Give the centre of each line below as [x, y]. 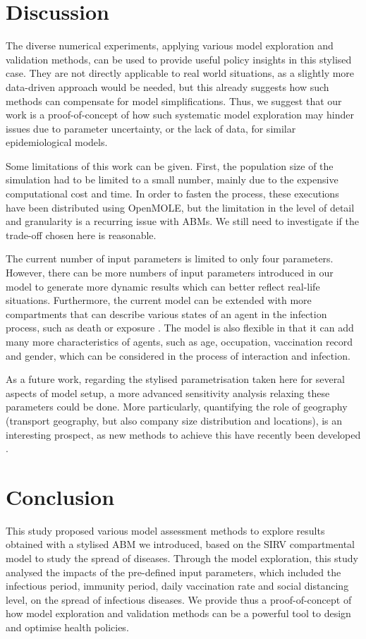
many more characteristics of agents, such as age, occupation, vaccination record [179, 341]
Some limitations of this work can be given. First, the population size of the [170, 165]
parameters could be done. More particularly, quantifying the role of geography [177, 407]
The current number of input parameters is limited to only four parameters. [170, 258]
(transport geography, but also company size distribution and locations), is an [174, 420]
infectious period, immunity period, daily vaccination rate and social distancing [177, 586]
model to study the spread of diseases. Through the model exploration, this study [182, 558]
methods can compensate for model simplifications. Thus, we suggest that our [174, 101]
